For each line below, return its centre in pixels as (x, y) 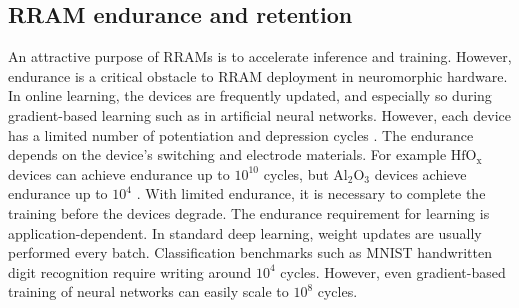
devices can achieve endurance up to (119, 173)
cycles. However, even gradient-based (393, 271)
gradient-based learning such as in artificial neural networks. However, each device (259, 114)
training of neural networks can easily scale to (148, 291)
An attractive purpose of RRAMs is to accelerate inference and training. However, (260, 56)
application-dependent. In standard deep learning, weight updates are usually (245, 232)
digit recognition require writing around (130, 271)
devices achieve (420, 173)
